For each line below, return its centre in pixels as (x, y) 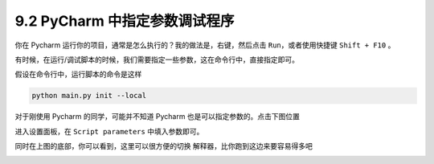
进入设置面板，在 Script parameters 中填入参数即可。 (109, 131)
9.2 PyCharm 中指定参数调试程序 (125, 21)
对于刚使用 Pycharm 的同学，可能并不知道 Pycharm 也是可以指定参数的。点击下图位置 (158, 117)
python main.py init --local (89, 96)
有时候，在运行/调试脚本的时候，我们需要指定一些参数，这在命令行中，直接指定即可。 (157, 59)
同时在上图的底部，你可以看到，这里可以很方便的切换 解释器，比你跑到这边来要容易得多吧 (164, 146)
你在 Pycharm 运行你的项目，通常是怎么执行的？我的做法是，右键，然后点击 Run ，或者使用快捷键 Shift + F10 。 (205, 45)
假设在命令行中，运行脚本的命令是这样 (78, 74)
